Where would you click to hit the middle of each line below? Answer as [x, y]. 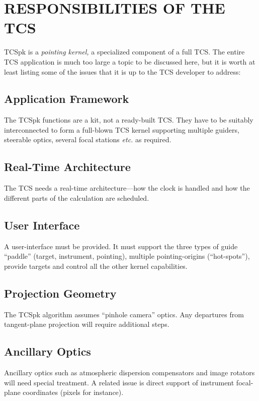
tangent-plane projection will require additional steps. [87, 324]
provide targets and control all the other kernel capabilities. [96, 266]
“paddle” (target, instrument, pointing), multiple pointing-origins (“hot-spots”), [127, 256]
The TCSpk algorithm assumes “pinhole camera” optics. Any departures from [124, 314]
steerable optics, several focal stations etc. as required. [88, 139]
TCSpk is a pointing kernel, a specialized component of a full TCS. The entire [124, 52]
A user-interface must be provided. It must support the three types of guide [121, 246]
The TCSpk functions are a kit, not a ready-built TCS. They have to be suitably [129, 120]
